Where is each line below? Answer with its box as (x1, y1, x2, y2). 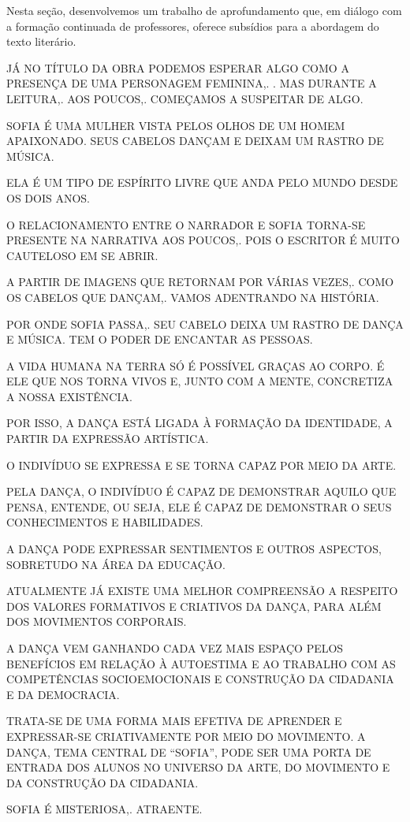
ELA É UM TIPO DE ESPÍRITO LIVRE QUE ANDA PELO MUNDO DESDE (6, 174, 398, 191)
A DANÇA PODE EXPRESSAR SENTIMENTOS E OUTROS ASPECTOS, (6, 541, 382, 557)
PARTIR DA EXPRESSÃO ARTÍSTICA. (6, 430, 209, 447)
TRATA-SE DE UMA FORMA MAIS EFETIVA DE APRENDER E (6, 712, 342, 729)
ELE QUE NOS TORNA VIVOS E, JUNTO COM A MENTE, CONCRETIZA (6, 373, 393, 389)
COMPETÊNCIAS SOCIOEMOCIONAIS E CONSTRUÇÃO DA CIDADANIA (6, 671, 394, 687)
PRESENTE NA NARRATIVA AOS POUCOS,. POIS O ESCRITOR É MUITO (6, 232, 400, 248)
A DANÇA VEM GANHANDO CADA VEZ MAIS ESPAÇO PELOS (6, 640, 344, 656)
